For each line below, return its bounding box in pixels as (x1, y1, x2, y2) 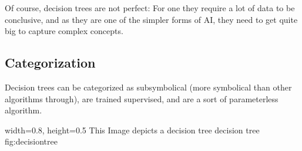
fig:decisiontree (5, 135, 58, 147)
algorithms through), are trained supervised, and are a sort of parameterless (5, 92, 278, 105)
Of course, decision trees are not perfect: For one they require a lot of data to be (5, 2, 295, 14)
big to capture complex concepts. (5, 25, 123, 37)
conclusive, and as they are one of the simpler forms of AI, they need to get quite (5, 13, 298, 25)
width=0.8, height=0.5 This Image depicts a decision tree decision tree (5, 123, 260, 136)
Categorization (5, 53, 96, 72)
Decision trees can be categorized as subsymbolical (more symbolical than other (5, 80, 292, 93)
